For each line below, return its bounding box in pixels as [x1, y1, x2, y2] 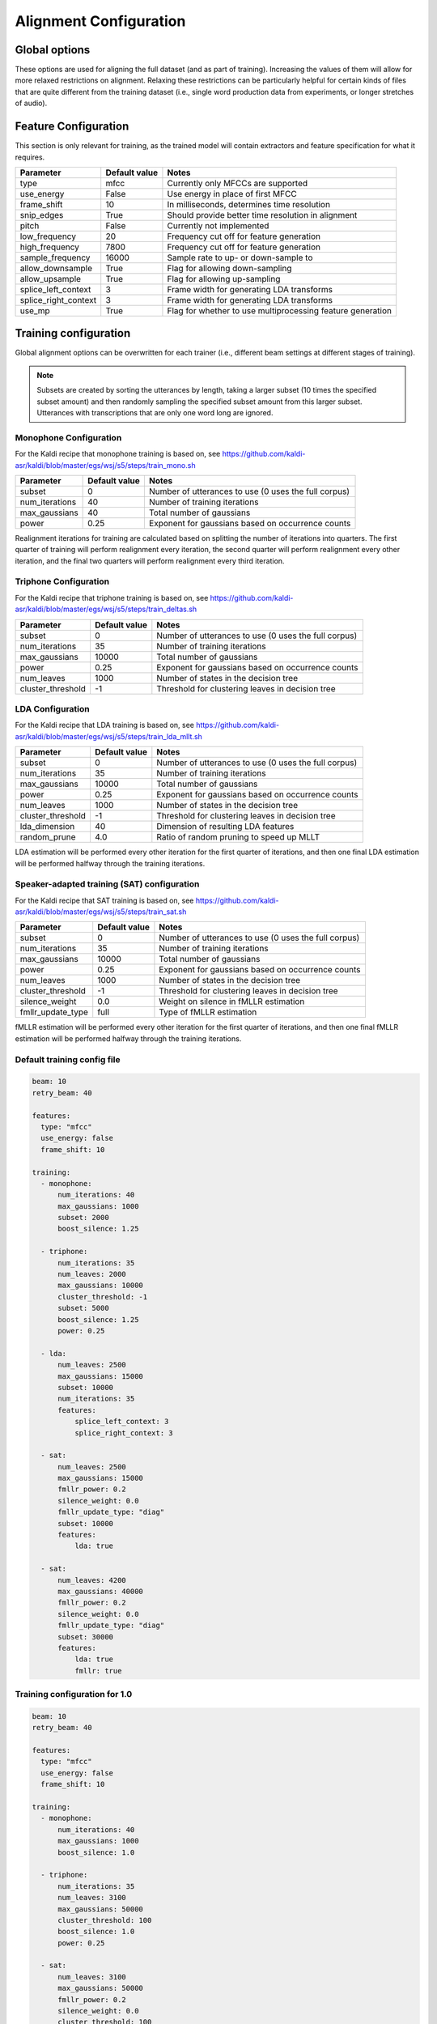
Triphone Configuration [15, 576, 109, 587]
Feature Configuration [15, 120, 129, 134]
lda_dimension [19, 821, 75, 832]
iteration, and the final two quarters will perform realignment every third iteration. [15, 555, 285, 566]
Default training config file [15, 1053, 121, 1065]
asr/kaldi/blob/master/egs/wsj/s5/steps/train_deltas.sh [15, 604, 197, 614]
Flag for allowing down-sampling [167, 262, 292, 274]
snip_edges [19, 209, 64, 220]
